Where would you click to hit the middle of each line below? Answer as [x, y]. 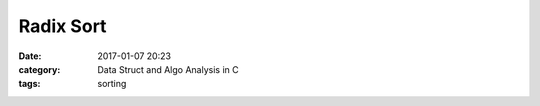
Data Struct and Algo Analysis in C [168, 69]
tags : [29, 84]
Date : [30, 56]
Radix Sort [62, 26]
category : [39, 69]
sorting [112, 84]
